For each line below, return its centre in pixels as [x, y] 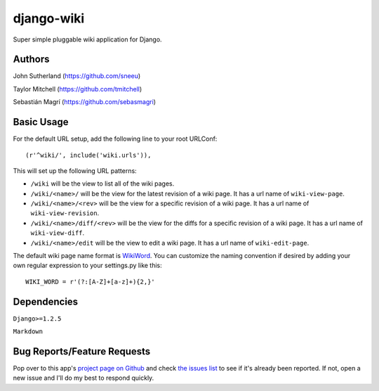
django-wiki [49, 18]
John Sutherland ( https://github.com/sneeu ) [77, 76]
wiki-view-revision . [65, 213]
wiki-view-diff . [58, 233]
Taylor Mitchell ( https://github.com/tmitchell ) [78, 89]
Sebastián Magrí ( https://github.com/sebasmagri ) [85, 102]
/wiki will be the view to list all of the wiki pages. [102, 184]
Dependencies [46, 301]
